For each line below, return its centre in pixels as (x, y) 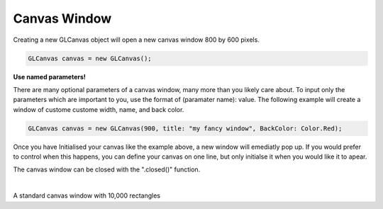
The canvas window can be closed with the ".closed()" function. (107, 169)
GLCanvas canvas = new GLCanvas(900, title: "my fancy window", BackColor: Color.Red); (185, 128)
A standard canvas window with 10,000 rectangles (87, 196)
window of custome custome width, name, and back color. (99, 109)
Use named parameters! (50, 77)
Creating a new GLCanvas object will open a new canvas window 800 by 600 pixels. (137, 40)
